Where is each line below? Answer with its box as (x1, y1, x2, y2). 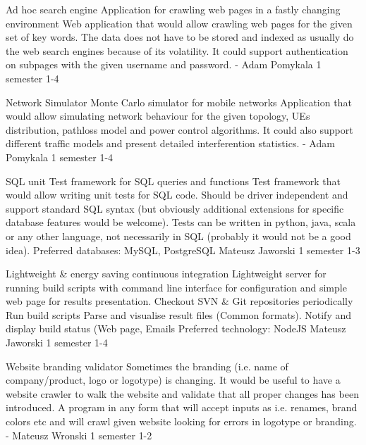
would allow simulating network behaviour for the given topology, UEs (6, 108, 310, 123)
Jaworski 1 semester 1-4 (6, 335, 108, 350)
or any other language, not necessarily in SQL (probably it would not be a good (6, 228, 351, 243)
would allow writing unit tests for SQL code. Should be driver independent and (6, 187, 348, 202)
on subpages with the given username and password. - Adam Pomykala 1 (6, 57, 322, 72)
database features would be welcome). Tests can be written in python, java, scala (6, 215, 356, 230)
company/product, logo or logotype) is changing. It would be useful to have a (6, 372, 341, 387)
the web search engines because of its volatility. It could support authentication (6, 43, 348, 58)
